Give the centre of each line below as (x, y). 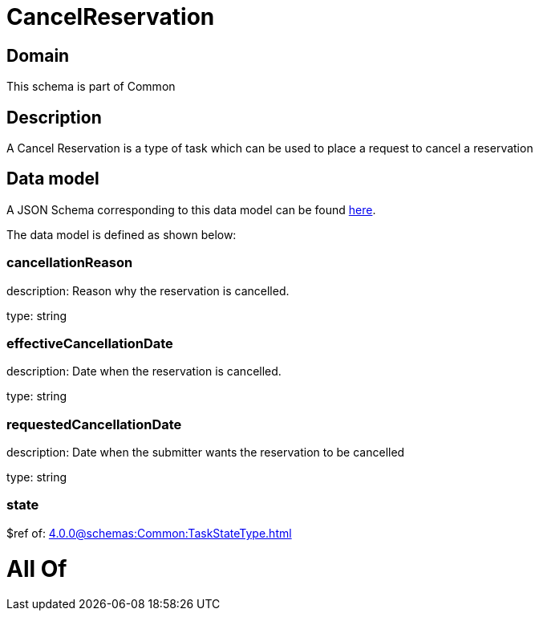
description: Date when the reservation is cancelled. (144, 371)
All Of (37, 568)
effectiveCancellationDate (90, 343)
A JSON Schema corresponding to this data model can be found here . (191, 209)
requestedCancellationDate (94, 424)
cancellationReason (70, 263)
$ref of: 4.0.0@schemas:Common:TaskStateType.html (149, 533)
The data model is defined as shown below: (122, 234)
